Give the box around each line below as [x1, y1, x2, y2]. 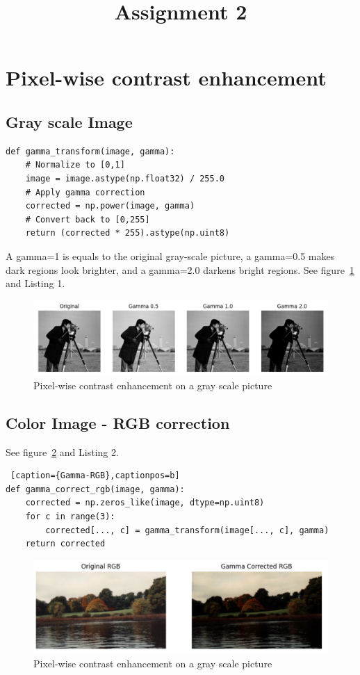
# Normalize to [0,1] [25, 160, 125, 170]
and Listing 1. [6, 276, 65, 291]
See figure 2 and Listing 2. [6, 444, 119, 459]
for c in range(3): [25, 511, 115, 521]
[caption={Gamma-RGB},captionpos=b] [10, 471, 180, 481]
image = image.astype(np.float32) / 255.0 [25, 173, 224, 184]
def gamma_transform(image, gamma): [6, 146, 175, 156]
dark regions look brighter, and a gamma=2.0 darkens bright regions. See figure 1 [6, 262, 354, 277]
